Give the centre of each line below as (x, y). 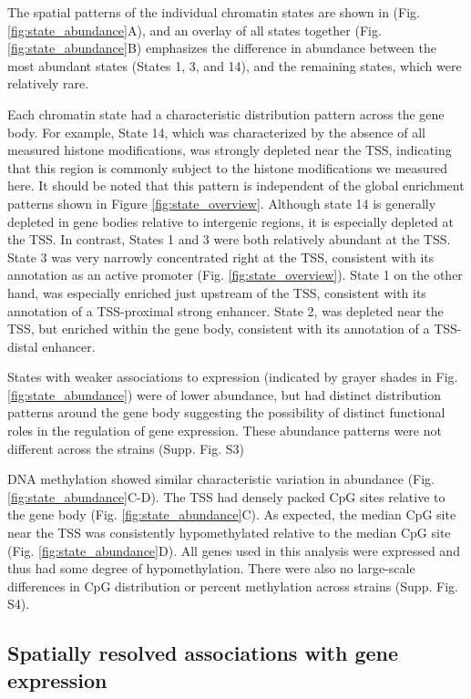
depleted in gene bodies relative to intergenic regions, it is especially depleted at (231, 221)
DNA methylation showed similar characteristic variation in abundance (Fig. (221, 479)
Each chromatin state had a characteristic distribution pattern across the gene (226, 113)
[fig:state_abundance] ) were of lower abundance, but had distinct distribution (225, 394)
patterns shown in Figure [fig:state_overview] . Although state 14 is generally (222, 203)
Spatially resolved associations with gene (203, 653)
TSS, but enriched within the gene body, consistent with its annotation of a (219, 329)
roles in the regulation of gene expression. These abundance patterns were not (225, 431)
